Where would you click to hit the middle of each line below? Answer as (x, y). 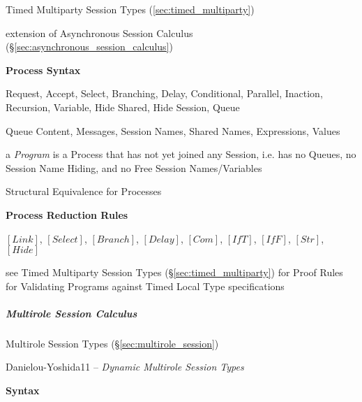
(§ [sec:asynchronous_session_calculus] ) (89, 46)
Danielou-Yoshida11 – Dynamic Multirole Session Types (125, 367)
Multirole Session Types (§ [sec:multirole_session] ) (112, 343)
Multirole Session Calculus (71, 313)
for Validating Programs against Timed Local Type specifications (145, 286)
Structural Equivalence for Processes (84, 191)
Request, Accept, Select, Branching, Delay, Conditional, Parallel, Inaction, (164, 93)
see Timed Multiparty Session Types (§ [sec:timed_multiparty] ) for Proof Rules (174, 272)
